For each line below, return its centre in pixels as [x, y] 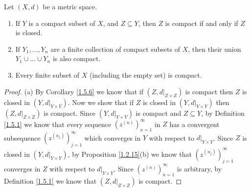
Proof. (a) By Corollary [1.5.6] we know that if [74, 91]
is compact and [159, 113]
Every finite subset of [47, 74]
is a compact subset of [62, 23]
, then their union [215, 49]
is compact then [209, 91]
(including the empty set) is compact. [146, 74]
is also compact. [77, 58]
